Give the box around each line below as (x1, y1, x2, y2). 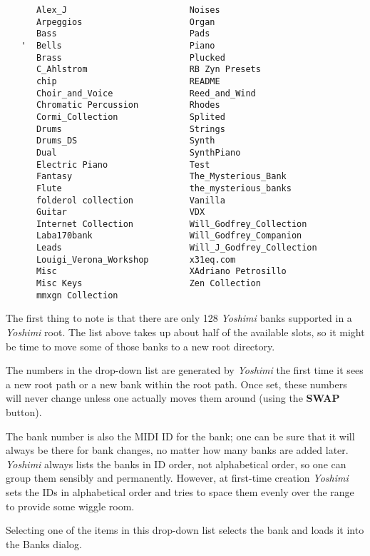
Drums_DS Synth (36, 136, 215, 146)
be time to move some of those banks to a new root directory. (6, 338, 275, 353)
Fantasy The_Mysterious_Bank (36, 171, 287, 182)
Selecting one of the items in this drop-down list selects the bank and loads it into (6, 522, 364, 537)
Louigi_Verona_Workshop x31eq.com (36, 254, 236, 265)
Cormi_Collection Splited (36, 111, 225, 122)
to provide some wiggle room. (6, 498, 135, 513)
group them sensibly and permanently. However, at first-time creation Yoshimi (6, 470, 349, 485)
